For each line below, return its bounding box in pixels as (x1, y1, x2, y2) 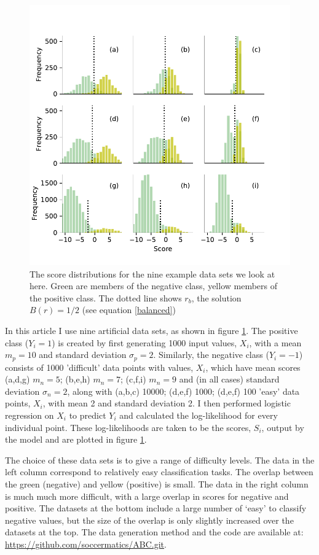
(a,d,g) (5, 373, 30, 386)
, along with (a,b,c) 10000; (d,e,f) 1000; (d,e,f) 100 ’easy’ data (67, 384, 300, 397)
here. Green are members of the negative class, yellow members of (30, 279, 278, 292)
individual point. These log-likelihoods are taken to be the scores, (5, 421, 251, 433)
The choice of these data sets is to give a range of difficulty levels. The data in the (5, 453, 315, 466)
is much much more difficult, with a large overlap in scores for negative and (5, 489, 289, 502)
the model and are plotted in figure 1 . (5, 433, 147, 446)
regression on (5, 408, 54, 421)
